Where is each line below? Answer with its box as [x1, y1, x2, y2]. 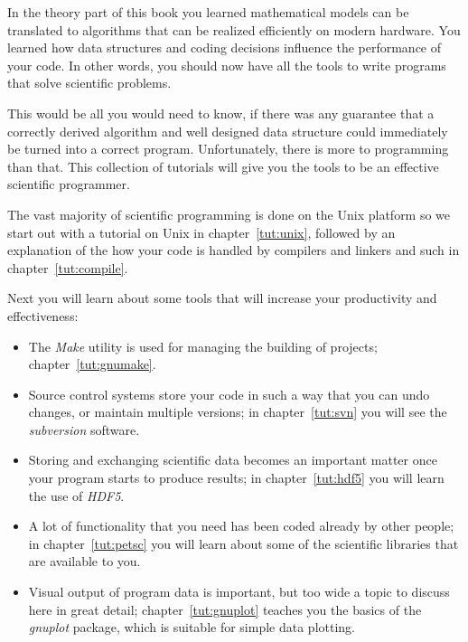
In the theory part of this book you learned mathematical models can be [7, 3, 409, 21]
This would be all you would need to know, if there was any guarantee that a [7, 103, 435, 122]
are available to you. [28, 552, 141, 571]
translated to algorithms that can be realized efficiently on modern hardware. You [7, 20, 461, 39]
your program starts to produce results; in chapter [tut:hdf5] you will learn [28, 468, 445, 487]
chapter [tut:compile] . [7, 258, 128, 277]
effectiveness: [7, 306, 79, 325]
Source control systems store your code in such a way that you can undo [28, 384, 430, 403]
